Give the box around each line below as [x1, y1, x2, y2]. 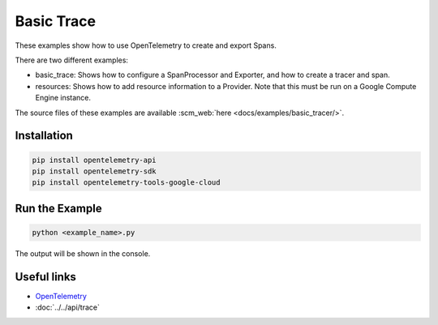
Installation [15, 129, 73, 143]
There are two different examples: [15, 55, 129, 65]
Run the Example [15, 201, 102, 215]
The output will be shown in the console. [15, 248, 151, 259]
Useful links [15, 270, 77, 284]
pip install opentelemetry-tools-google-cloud [32, 178, 221, 187]
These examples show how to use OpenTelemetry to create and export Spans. [15, 41, 277, 50]
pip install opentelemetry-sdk [32, 166, 157, 176]
